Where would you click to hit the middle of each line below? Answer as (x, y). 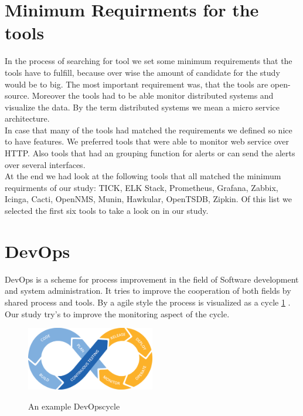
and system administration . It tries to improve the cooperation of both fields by (148, 291)
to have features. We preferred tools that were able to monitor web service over (147, 141)
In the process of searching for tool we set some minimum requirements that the (149, 61)
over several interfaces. (45, 164)
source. (17, 95)
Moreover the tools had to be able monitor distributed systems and (153, 95)
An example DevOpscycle (74, 406)
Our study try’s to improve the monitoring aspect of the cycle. (117, 313)
